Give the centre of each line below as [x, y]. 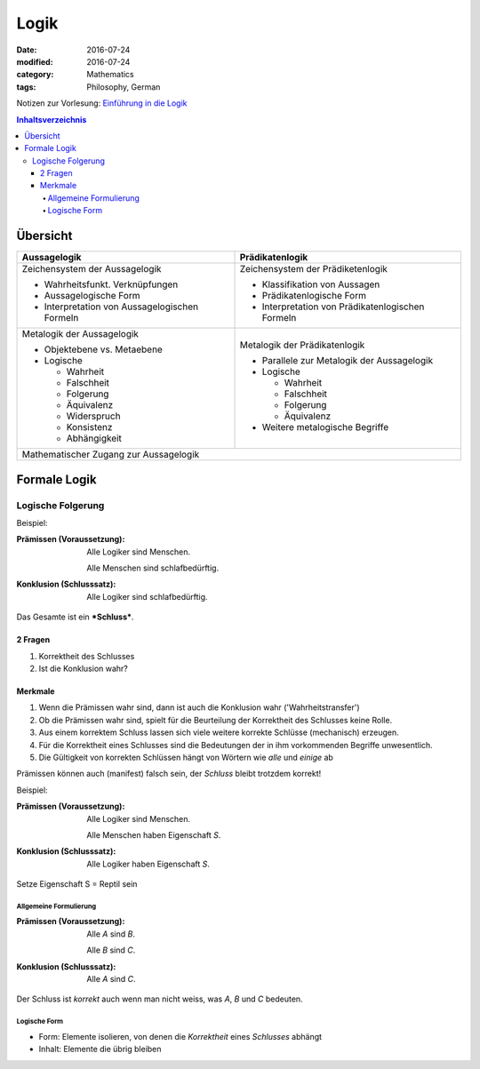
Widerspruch [93, 416]
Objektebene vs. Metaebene [104, 349]
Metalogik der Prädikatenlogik [302, 345]
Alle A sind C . [111, 979]
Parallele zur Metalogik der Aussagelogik [348, 361]
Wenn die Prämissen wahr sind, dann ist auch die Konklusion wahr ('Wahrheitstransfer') [199, 707]
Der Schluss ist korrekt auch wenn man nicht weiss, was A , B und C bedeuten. [160, 999]
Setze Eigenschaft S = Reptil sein [77, 884]
